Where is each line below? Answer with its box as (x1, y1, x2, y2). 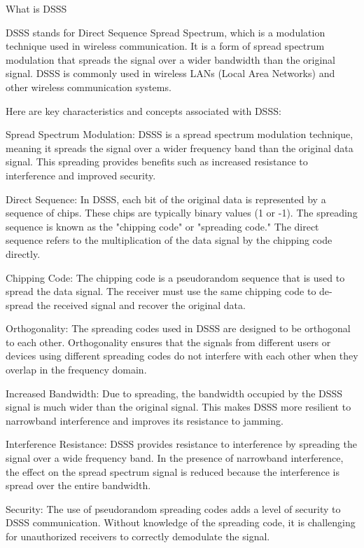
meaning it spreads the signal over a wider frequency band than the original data (6, 140, 353, 155)
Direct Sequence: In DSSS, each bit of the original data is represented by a (6, 191, 326, 206)
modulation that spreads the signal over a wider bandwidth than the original (6, 52, 336, 67)
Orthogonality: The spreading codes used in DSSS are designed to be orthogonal (6, 321, 351, 336)
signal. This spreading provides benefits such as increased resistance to (6, 154, 308, 169)
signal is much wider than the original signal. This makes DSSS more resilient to (6, 399, 351, 414)
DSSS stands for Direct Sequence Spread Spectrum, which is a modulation (6, 25, 325, 39)
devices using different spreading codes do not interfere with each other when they (6, 348, 358, 363)
